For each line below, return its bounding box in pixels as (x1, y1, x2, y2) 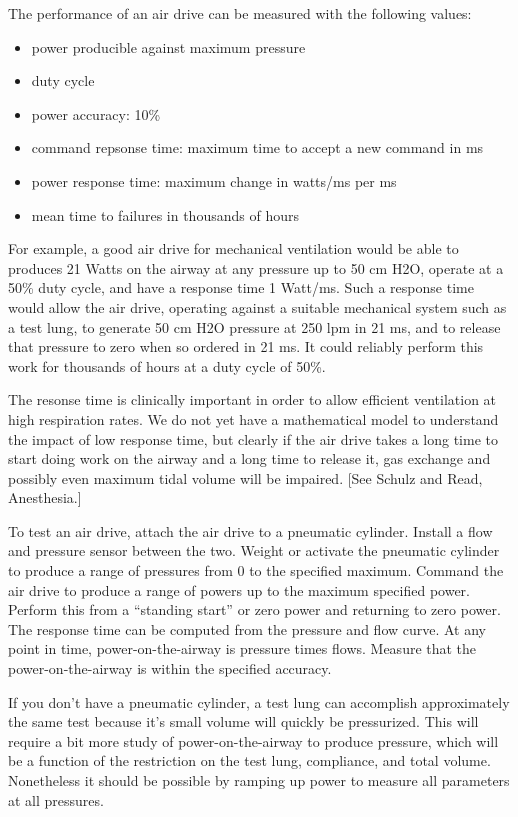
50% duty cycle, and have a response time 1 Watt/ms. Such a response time (8, 277, 474, 298)
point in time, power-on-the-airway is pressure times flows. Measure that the (8, 638, 477, 659)
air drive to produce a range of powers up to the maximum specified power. (8, 579, 470, 600)
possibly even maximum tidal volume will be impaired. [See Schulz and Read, (8, 467, 483, 488)
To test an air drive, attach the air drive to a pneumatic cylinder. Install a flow (8, 520, 493, 541)
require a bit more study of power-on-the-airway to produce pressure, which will (8, 730, 499, 751)
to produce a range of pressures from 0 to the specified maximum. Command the (8, 560, 504, 581)
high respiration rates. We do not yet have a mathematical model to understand (8, 408, 499, 429)
